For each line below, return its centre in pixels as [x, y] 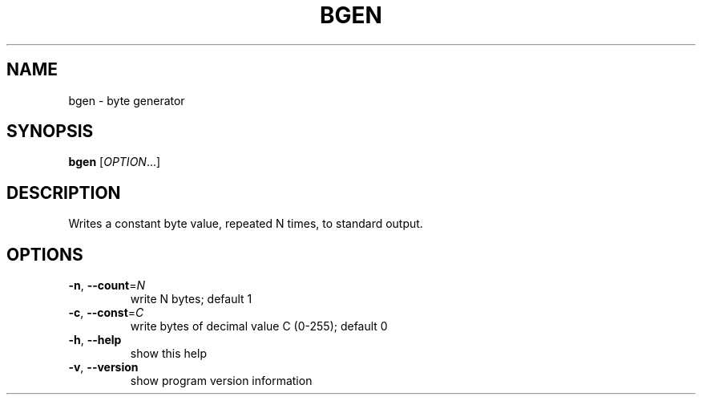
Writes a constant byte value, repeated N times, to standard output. [246, 224]
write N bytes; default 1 [191, 299]
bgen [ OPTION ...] [115, 162]
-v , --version [103, 367]
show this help [168, 354]
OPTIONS [45, 254]
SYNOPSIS [50, 132]
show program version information [221, 381]
